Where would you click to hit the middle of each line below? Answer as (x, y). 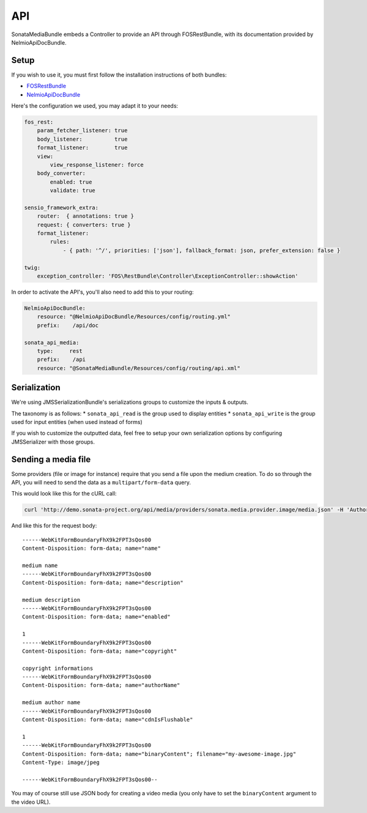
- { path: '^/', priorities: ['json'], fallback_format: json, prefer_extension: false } (202, 250)
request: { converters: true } (84, 225)
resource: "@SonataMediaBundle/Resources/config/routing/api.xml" (139, 368)
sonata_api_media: (52, 342)
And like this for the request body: (54, 525)
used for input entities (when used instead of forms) (77, 422)
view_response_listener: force (97, 165)
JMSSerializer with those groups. (53, 442)
